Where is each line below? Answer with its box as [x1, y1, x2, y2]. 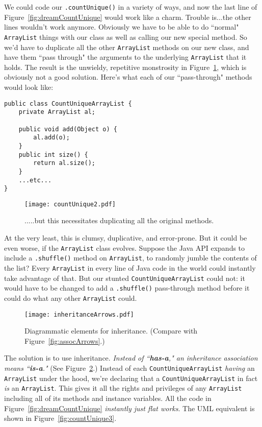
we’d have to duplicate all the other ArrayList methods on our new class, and [4, 41, 249, 52]
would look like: [4, 82, 54, 92]
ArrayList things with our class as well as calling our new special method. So [4, 31, 247, 42]
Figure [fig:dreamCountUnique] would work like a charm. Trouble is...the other [4, 11, 251, 22]
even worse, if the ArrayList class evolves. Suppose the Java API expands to [4, 242, 245, 253]
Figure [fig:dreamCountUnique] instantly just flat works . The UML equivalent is [4, 402, 255, 413]
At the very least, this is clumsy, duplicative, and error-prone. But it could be [4, 232, 247, 243]
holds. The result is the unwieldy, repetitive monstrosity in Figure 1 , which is [4, 61, 247, 72]
